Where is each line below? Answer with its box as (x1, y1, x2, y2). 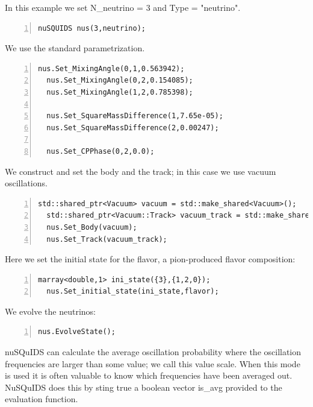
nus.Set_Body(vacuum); (46, 222, 137, 232)
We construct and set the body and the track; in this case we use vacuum (5, 165, 276, 177)
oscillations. (5, 177, 48, 189)
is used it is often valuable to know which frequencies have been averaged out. (5, 369, 293, 382)
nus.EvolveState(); (38, 327, 116, 336)
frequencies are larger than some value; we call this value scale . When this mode (5, 357, 300, 370)
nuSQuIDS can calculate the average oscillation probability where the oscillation (5, 345, 302, 358)
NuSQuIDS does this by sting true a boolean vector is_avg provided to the (5, 380, 282, 393)
